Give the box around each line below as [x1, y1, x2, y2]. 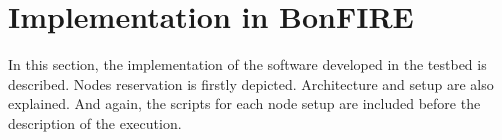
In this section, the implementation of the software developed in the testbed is [8, 54, 487, 75]
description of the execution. [8, 112, 182, 133]
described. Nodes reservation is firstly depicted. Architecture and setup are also [8, 73, 494, 94]
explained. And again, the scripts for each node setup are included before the [8, 93, 481, 114]
